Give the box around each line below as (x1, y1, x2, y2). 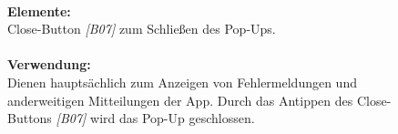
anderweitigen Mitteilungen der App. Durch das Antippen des (7, 90, 353, 109)
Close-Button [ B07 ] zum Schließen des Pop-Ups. (7, 19, 276, 38)
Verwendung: (7, 55, 91, 74)
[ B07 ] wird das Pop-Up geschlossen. (56, 108, 255, 128)
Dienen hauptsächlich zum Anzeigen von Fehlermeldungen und (7, 72, 357, 91)
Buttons (7, 108, 52, 128)
